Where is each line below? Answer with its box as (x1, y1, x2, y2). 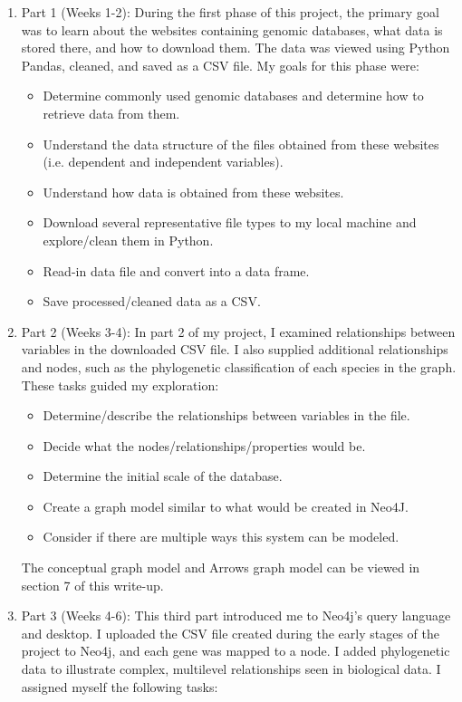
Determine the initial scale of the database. (43, 466, 283, 486)
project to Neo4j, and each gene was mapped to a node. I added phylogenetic (21, 641, 450, 660)
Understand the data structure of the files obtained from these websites (43, 134, 439, 153)
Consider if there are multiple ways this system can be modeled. (43, 527, 399, 546)
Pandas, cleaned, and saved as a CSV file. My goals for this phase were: (21, 55, 419, 74)
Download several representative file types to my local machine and (43, 213, 417, 232)
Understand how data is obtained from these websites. (43, 182, 344, 201)
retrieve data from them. (43, 103, 180, 122)
